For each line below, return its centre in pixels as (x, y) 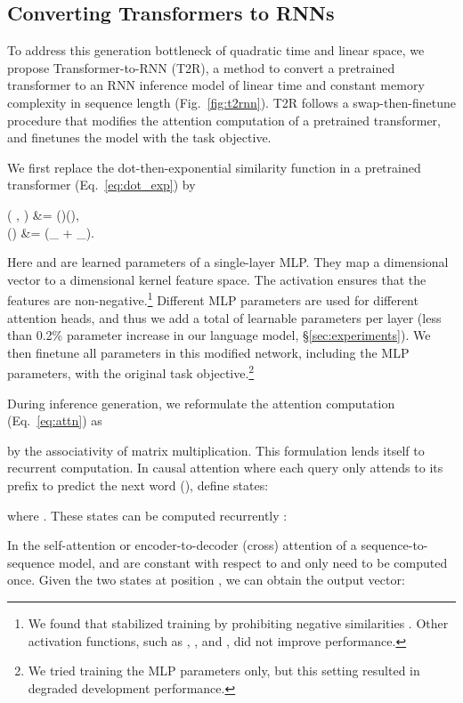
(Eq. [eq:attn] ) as (55, 420)
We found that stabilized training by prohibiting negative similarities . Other (238, 622)
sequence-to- (394, 545)
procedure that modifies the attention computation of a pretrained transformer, (224, 120)
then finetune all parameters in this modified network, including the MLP (208, 352)
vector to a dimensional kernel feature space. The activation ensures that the (217, 279)
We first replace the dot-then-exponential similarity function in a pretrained (214, 167)
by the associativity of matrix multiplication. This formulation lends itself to (216, 450)
